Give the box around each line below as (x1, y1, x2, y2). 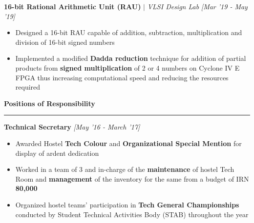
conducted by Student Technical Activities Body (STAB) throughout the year (15, 209, 249, 219)
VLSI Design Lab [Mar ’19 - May (147, 1, 248, 11)
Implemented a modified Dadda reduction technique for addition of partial (15, 53, 246, 63)
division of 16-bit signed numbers (15, 37, 115, 47)
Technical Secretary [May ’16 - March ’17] (4, 122, 140, 132)
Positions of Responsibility (4, 98, 95, 108)
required (15, 82, 41, 92)
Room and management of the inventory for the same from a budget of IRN (15, 173, 249, 184)
